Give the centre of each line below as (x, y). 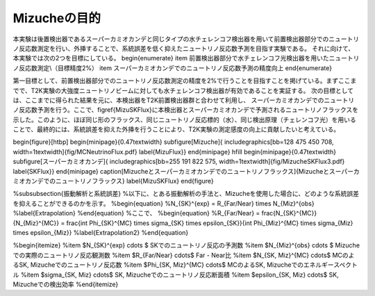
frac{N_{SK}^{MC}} (289, 213)
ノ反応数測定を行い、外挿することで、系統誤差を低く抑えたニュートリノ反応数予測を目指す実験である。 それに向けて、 (184, 48)
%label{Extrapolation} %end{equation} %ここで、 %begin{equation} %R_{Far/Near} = (136, 213)
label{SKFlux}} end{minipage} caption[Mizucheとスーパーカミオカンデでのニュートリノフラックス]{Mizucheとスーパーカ (186, 171)
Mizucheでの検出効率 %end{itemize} (66, 284)
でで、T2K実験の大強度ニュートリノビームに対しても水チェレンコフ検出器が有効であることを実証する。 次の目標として (183, 90)
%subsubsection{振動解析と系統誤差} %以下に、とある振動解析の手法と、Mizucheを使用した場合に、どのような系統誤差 (186, 194)
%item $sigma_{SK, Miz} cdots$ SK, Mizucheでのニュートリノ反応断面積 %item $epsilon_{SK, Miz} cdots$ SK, (180, 274)
